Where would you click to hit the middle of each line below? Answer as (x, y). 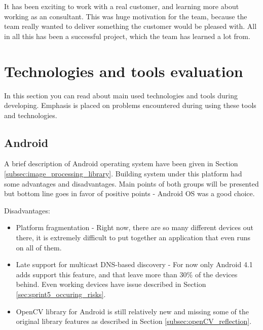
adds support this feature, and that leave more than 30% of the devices (127, 274)
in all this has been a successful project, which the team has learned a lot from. (127, 36)
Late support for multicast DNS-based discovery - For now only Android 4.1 (134, 264)
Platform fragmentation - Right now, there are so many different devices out (135, 227)
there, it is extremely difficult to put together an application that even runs (133, 237)
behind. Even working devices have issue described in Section (111, 284)
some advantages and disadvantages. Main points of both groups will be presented (131, 183)
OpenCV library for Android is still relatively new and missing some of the (132, 311)
